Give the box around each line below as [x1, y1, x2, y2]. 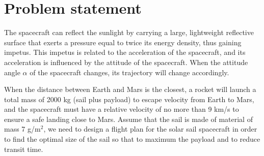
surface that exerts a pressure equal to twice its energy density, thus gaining [4, 37, 242, 47]
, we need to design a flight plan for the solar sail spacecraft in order [43, 123, 257, 134]
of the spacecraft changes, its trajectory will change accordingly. [30, 67, 229, 77]
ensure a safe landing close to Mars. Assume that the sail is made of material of [4, 113, 253, 124]
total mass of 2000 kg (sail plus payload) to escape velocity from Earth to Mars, [4, 93, 254, 104]
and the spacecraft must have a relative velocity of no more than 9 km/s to [4, 104, 239, 114]
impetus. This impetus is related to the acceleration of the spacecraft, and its [4, 47, 246, 57]
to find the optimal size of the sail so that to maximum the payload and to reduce [4, 134, 260, 144]
